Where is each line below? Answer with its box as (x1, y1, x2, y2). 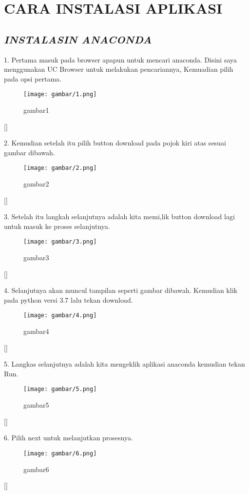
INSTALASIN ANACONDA (4, 31, 152, 46)
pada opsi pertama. (4, 73, 61, 83)
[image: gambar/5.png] (23, 386, 97, 393)
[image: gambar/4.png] (23, 312, 97, 319)
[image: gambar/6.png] (23, 450, 97, 457)
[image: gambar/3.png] (23, 238, 97, 246)
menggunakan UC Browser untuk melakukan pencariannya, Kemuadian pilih (4, 64, 233, 74)
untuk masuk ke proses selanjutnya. (4, 221, 110, 231)
